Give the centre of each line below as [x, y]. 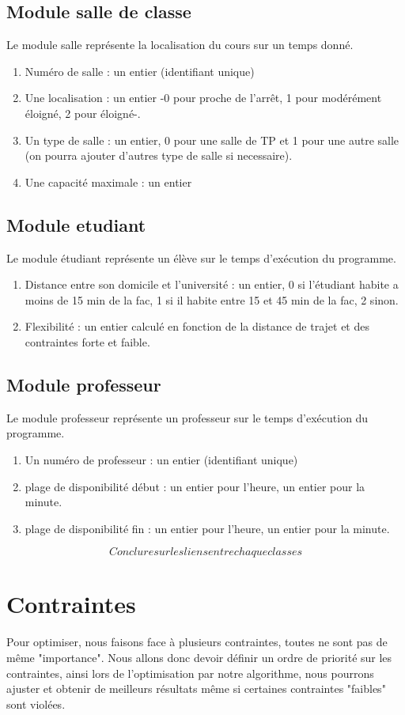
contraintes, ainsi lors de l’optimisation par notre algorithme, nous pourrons [190, 673]
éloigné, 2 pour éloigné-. [83, 113]
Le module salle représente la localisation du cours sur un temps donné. [180, 45]
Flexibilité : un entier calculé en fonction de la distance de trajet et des [197, 326]
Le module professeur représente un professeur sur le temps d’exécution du [187, 417]
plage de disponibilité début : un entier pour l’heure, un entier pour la [195, 486]
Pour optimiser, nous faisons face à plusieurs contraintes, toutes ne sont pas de [197, 642]
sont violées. [36, 704]
